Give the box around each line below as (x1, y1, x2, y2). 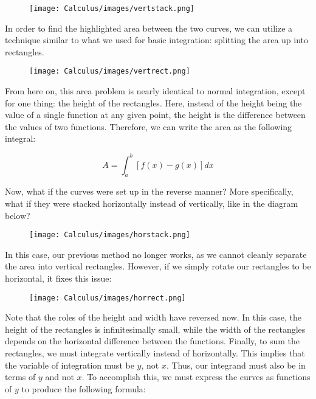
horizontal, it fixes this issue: (5, 271, 112, 284)
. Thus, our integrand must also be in (166, 358, 306, 371)
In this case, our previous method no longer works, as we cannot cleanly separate (5, 248, 307, 260)
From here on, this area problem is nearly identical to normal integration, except (5, 85, 306, 97)
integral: (5, 132, 36, 145)
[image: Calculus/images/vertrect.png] (29, 67, 190, 76)
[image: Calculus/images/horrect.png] (29, 293, 186, 302)
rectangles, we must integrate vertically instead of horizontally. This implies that (5, 347, 305, 359)
